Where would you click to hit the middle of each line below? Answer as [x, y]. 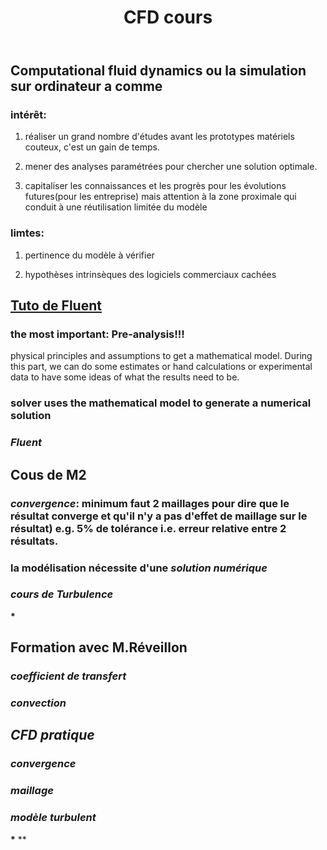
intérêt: [28, 115]
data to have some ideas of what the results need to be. [125, 377]
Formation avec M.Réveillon [99, 647]
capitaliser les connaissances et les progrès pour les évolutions [155, 186]
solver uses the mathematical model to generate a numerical [161, 403]
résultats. [34, 541]
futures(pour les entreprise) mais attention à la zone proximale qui [160, 197]
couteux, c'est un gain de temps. [92, 147]
